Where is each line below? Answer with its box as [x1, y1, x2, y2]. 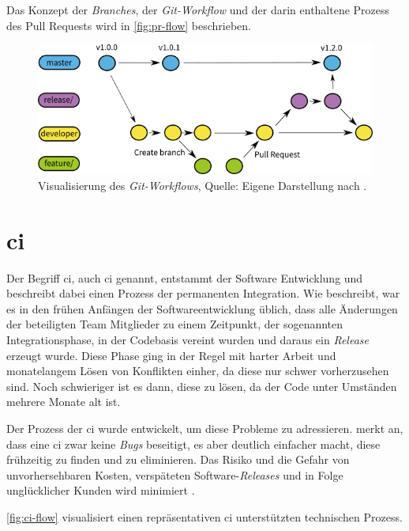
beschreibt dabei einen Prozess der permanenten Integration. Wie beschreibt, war [6, 285, 400, 302]
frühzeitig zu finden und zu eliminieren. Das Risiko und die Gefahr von [6, 451, 350, 468]
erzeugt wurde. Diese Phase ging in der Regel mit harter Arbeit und [6, 347, 336, 363]
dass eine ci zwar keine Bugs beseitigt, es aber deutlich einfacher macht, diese [6, 435, 381, 452]
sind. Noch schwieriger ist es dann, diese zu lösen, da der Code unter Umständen [6, 377, 397, 394]
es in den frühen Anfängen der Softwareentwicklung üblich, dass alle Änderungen [6, 300, 398, 317]
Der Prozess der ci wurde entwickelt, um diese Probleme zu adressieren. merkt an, [6, 419, 403, 436]
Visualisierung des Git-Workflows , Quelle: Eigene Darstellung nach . [38, 176, 367, 193]
